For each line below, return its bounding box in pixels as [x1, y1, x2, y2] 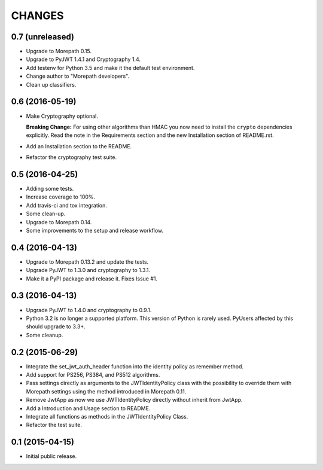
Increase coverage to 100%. [26, 193, 96, 200]
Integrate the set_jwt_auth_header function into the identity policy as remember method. [26, 362, 244, 370]
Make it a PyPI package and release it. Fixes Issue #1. [26, 275, 158, 282]
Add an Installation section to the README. [26, 142, 132, 149]
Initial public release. [26, 453, 77, 460]
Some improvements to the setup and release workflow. [26, 227, 164, 234]
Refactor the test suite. [26, 422, 83, 429]
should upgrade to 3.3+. [26, 323, 86, 330]
